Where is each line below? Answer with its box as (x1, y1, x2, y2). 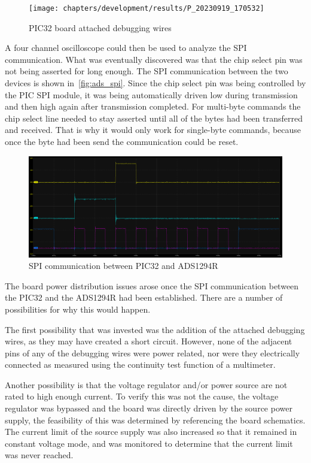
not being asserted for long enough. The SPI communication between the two (5, 65, 288, 77)
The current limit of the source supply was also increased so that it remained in (5, 425, 297, 438)
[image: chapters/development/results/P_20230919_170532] (29, 4, 264, 13)
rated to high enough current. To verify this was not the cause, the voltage (5, 390, 279, 403)
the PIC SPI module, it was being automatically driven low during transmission (5, 88, 298, 101)
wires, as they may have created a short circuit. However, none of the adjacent (5, 335, 292, 347)
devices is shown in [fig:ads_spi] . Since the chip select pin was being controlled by (5, 77, 306, 89)
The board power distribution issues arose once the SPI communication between (5, 279, 299, 292)
